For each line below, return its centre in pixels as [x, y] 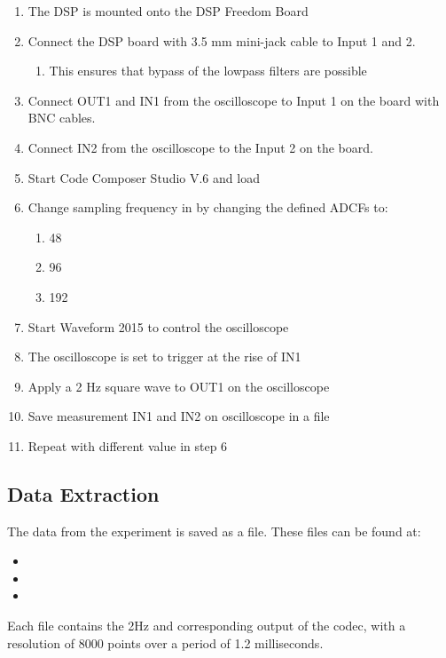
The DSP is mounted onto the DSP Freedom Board [168, 11]
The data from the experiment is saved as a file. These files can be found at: [214, 531]
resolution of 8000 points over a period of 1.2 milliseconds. [165, 642]
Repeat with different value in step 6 [128, 445]
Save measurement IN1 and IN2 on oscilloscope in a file [179, 416]
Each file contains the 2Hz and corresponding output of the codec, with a [207, 626]
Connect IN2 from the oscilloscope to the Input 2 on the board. [200, 147]
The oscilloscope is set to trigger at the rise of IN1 [164, 357]
